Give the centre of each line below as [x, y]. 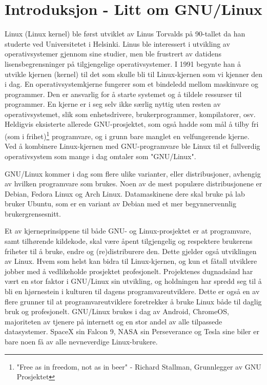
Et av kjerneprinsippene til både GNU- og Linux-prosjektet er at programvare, [128, 231]
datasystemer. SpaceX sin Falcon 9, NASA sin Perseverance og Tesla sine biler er [132, 331]
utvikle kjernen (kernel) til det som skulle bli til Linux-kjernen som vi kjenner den [134, 74]
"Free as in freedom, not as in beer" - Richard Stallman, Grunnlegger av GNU [139, 366]
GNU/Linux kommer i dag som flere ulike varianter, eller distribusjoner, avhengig [133, 173]
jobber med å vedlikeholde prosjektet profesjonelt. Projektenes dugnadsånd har [129, 271]
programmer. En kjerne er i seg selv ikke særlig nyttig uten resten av [113, 104]
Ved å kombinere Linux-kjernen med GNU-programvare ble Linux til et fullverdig [132, 146]
